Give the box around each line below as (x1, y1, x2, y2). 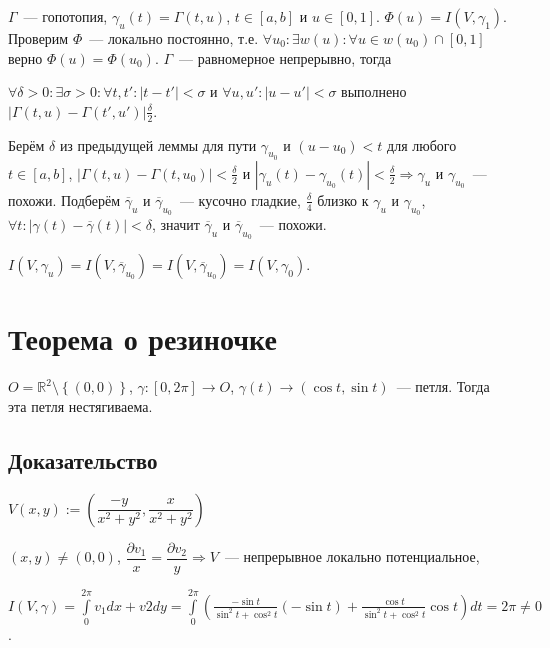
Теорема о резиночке (8, 318, 277, 359)
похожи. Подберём (8, 189, 121, 210)
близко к (317, 189, 369, 210)
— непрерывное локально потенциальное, (224, 546, 480, 567)
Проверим (8, 28, 69, 48)
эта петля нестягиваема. (8, 395, 153, 416)
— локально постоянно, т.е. (89, 28, 259, 48)
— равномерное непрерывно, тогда (179, 47, 392, 68)
